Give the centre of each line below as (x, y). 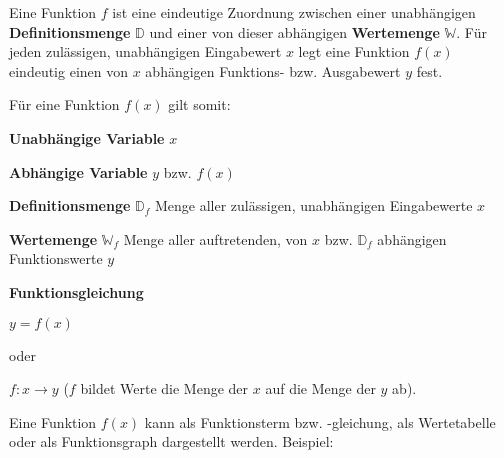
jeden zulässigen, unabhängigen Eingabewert (145, 51)
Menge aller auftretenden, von (215, 238)
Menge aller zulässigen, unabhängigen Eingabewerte (313, 205)
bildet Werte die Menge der (164, 388)
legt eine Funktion (354, 51)
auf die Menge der (320, 388)
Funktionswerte (56, 258)
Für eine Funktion (64, 104)
